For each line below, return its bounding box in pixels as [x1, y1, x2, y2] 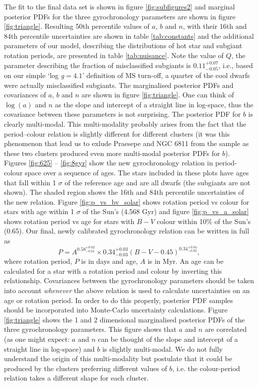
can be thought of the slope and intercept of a [97, 333, 238, 344]
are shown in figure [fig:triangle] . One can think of [82, 89, 234, 100]
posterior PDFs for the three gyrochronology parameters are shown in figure [4, 11, 236, 21]
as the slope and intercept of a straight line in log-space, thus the [55, 99, 254, 109]
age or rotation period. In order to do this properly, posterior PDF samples [4, 295, 233, 305]
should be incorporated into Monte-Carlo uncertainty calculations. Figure [4, 305, 228, 315]
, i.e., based [218, 60, 253, 70]
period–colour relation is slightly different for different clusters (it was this [4, 128, 230, 139]
